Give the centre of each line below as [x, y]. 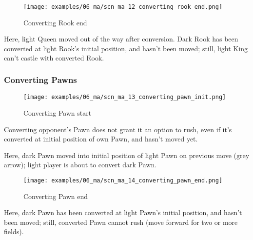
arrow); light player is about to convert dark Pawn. [80, 165]
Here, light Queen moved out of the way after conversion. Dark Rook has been [121, 39]
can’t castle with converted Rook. [54, 58]
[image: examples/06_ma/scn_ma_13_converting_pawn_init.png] [125, 97]
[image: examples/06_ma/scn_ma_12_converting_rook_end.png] [123, 7]
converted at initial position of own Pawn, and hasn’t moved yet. [101, 139]
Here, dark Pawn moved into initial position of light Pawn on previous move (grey [127, 155]
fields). [14, 231]
